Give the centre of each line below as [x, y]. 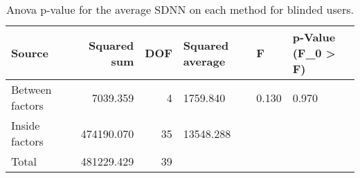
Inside [26, 125]
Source [30, 53]
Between [31, 89]
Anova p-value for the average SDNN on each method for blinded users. [180, 9]
